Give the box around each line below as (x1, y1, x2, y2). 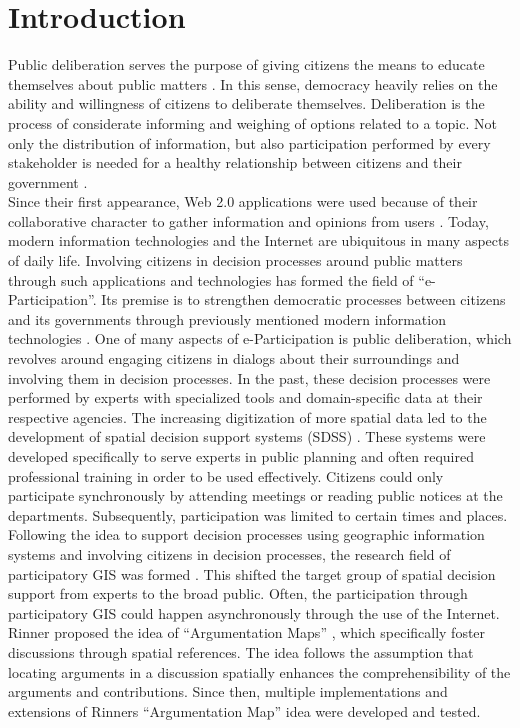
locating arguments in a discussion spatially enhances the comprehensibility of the (8, 661, 511, 682)
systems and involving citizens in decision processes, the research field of (8, 543, 451, 564)
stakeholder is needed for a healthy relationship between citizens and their (8, 152, 462, 173)
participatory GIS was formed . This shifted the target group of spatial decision (8, 563, 496, 584)
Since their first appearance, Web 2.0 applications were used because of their (8, 191, 478, 212)
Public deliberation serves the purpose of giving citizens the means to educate (8, 54, 485, 75)
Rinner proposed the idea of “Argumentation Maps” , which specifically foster (8, 622, 486, 643)
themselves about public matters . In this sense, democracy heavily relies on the (8, 73, 498, 94)
